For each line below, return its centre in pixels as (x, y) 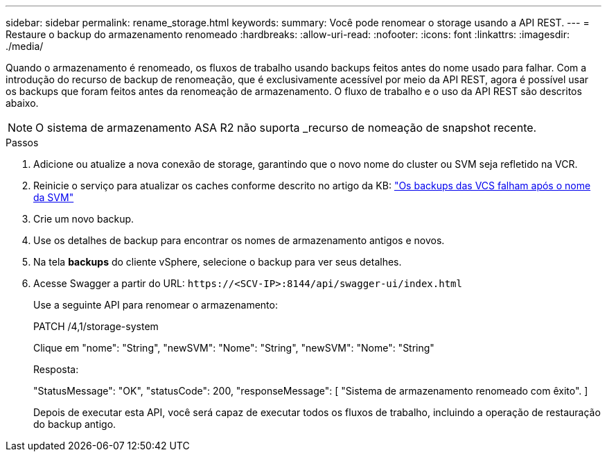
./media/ (25, 46)
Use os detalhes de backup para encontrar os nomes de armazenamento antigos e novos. (239, 240)
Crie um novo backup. (84, 219)
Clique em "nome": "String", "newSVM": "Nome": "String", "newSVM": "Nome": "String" (234, 348)
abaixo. (22, 103)
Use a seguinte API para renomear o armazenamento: (156, 305)
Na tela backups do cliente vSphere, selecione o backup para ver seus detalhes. (218, 262)
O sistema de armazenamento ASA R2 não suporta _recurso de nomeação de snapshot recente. (286, 128)
